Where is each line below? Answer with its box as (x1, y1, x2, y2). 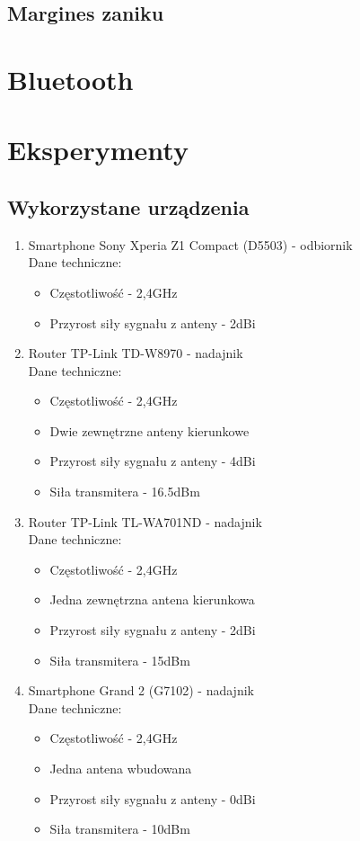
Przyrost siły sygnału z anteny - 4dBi (49, 452, 256, 470)
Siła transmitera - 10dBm (49, 819, 190, 838)
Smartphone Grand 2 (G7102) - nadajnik (28, 681, 254, 700)
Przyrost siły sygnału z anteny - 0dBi (49, 789, 256, 808)
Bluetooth (7, 60, 134, 97)
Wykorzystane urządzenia (7, 192, 250, 220)
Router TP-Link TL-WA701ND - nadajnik (28, 512, 262, 531)
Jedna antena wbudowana (49, 759, 192, 778)
